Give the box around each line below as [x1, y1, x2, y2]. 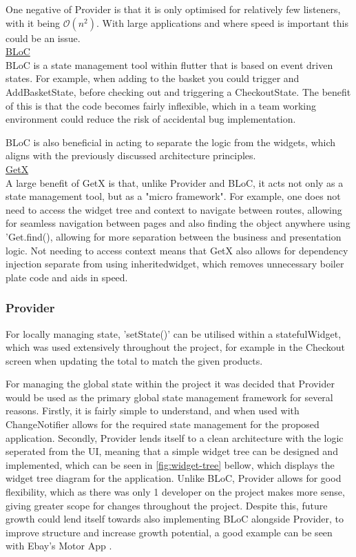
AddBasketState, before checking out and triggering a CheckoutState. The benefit [6, 84, 351, 99]
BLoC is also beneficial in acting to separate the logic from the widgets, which [6, 134, 336, 149]
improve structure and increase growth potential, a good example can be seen [6, 525, 333, 539]
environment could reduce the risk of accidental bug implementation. [6, 112, 296, 126]
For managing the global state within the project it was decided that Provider [6, 376, 335, 391]
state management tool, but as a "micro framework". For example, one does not [6, 189, 341, 203]
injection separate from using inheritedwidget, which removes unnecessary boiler [6, 256, 344, 271]
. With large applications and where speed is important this [96, 15, 348, 30]
